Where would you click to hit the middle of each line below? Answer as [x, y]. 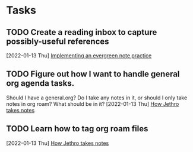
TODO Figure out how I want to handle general [93, 74]
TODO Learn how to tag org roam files [77, 129]
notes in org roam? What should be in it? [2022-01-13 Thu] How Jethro [93, 104]
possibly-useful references [58, 41]
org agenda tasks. [40, 83]
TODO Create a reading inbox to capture [82, 32]
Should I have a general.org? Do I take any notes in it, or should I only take [97, 98]
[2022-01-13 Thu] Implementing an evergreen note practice [79, 56]
